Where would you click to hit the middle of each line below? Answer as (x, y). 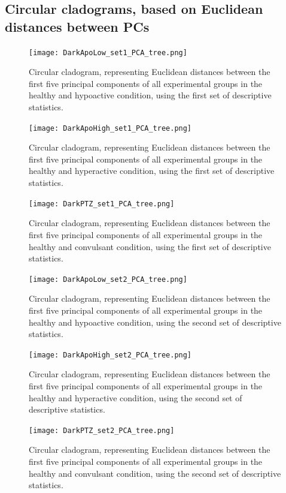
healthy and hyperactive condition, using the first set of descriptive (152, 171)
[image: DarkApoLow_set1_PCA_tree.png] (108, 52)
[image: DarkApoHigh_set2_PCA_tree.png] (110, 355)
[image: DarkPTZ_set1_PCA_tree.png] (102, 204)
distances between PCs (77, 26)
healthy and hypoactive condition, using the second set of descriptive (155, 322)
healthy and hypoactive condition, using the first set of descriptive (150, 95)
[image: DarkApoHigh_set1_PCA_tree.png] (110, 128)
